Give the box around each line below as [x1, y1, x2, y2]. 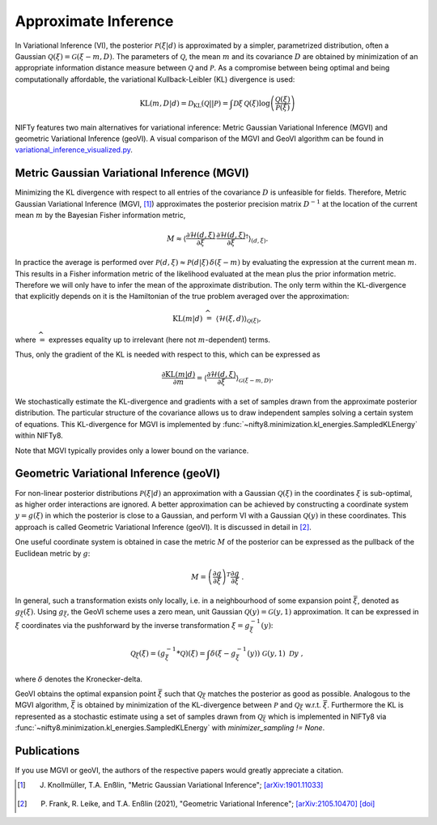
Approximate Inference [15, 12, 174, 30]
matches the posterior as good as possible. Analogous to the [207, 689, 410, 699]
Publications [15, 744, 80, 758]
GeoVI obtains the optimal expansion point [15, 689, 157, 699]
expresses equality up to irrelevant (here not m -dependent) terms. [49, 335, 271, 344]
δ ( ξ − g [210, 649, 236, 658]
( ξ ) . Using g [23, 606, 64, 616]
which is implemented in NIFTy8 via [267, 712, 387, 721]
